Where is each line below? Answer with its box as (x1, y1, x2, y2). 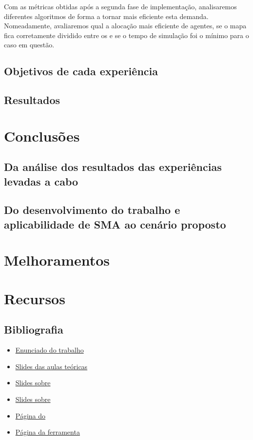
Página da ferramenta (15, 427, 80, 437)
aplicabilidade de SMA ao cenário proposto (4, 216, 226, 231)
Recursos (4, 288, 65, 308)
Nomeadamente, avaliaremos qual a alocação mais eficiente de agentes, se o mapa (4, 21, 247, 31)
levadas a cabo (4, 173, 78, 189)
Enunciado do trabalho (15, 345, 84, 355)
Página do (15, 410, 46, 420)
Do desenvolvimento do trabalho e (4, 202, 180, 217)
